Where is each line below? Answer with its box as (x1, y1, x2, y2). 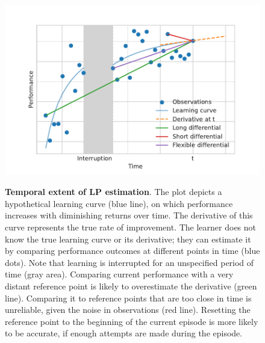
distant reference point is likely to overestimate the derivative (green (5, 280, 257, 292)
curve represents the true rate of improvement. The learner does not (5, 221, 257, 233)
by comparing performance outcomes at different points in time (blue (5, 244, 260, 257)
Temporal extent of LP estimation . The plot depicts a (5, 185, 222, 198)
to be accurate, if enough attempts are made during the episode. (5, 327, 243, 339)
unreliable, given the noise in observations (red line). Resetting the (5, 303, 251, 316)
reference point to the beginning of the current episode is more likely (5, 315, 258, 327)
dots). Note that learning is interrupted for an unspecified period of (5, 256, 254, 268)
